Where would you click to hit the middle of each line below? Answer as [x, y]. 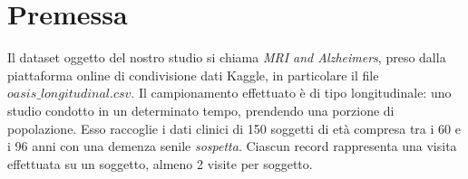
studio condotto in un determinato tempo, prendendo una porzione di [201, 110]
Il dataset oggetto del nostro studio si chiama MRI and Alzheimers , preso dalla [227, 57]
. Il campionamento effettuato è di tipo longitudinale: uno [291, 93]
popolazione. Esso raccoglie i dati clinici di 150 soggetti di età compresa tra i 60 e [234, 128]
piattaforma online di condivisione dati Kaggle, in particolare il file [193, 75]
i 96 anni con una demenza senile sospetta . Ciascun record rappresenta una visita [232, 146]
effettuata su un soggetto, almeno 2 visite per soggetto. [160, 163]
